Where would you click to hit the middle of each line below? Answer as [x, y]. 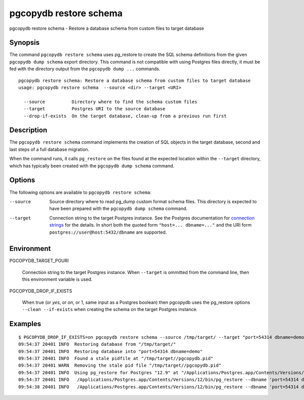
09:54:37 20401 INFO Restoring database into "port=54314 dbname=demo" [110, 351]
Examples [25, 324]
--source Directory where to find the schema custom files [110, 102]
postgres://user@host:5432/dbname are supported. [108, 232]
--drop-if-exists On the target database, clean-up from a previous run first [125, 116]
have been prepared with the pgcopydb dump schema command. [118, 209]
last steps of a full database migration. [49, 149]
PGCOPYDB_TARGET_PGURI [39, 261]
